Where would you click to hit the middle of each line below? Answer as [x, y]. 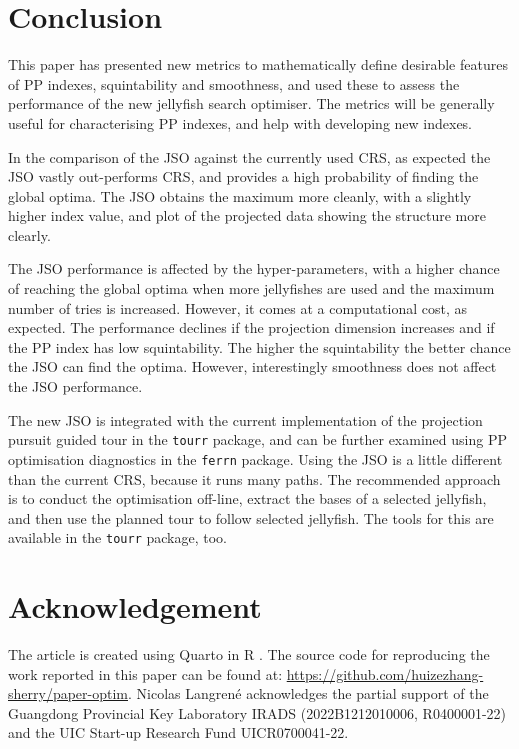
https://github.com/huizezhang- [385, 673]
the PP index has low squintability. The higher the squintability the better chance [259, 346]
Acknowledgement [135, 606]
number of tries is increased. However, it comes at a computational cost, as [238, 307]
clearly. [29, 234]
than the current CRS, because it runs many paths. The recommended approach [254, 478]
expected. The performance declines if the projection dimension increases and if [251, 327]
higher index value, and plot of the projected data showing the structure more [247, 215]
